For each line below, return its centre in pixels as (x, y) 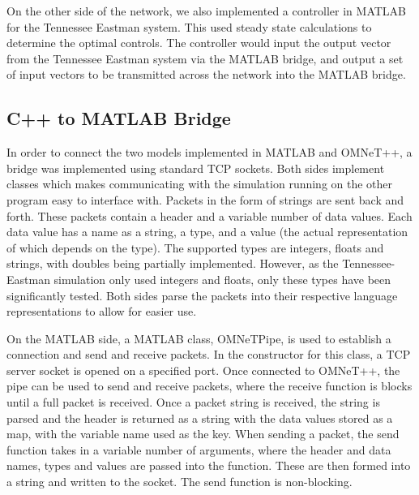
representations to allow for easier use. (102, 311)
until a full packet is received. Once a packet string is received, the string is (193, 402)
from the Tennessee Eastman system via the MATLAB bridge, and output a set (205, 58)
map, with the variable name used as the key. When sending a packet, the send (203, 434)
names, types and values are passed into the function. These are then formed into (209, 465)
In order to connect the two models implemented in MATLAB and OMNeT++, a (209, 152)
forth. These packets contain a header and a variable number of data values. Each (209, 215)
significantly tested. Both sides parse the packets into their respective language (202, 295)
